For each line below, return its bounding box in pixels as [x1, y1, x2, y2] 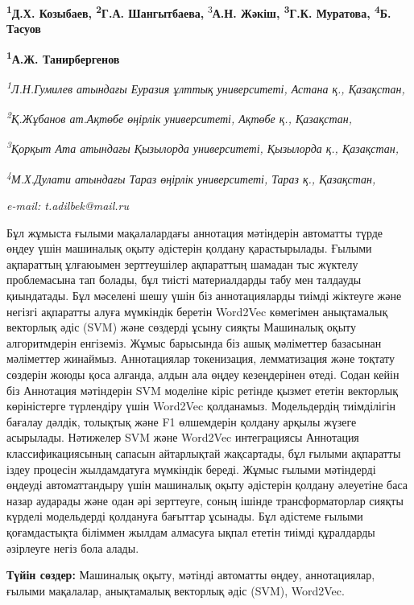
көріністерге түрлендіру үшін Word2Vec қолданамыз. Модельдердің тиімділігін [6, 397, 396, 414]
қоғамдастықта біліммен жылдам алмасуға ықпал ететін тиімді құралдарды [6, 523, 375, 540]
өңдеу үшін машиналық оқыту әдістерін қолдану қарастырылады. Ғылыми [6, 240, 372, 257]
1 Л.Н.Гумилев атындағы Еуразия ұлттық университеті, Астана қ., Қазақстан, [6, 78, 405, 97]
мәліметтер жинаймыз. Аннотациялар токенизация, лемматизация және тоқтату [6, 350, 395, 367]
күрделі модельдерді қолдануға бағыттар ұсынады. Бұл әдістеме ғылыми [6, 508, 363, 525]
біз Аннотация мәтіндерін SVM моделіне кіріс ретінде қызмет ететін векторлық [6, 381, 399, 398]
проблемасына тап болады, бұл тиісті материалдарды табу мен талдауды [6, 271, 362, 288]
